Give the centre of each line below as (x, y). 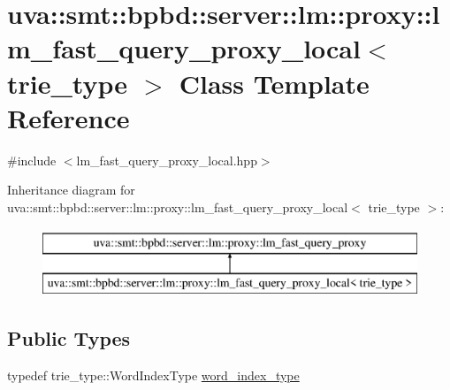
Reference (69, 117)
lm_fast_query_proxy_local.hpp (167, 160)
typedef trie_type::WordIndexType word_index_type (153, 375)
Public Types (69, 338)
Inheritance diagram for (71, 190)
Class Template (274, 83)
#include (32, 160)
